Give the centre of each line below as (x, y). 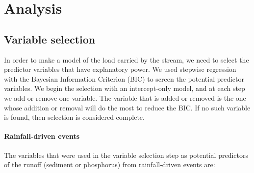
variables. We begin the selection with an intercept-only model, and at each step (125, 88)
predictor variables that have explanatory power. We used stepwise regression (120, 69)
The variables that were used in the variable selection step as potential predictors (126, 155)
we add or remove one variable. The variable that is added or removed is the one (125, 97)
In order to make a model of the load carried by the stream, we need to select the (127, 59)
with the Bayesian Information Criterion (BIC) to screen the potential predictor (124, 78)
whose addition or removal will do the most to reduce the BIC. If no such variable (127, 107)
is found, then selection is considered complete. (74, 117)
